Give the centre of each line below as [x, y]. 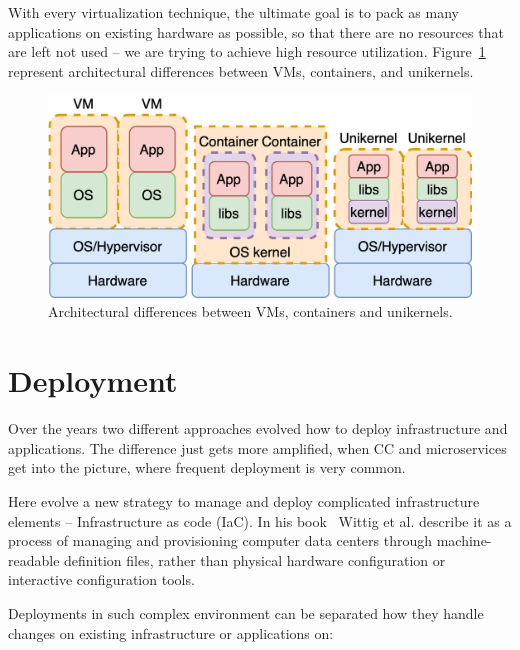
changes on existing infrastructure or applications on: [171, 632]
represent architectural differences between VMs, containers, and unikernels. [241, 70]
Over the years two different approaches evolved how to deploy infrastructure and [258, 428]
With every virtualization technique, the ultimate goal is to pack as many [233, 12]
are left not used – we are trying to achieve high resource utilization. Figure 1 [247, 51]
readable [34, 559]
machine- [464, 540]
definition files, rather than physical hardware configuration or [255, 559]
